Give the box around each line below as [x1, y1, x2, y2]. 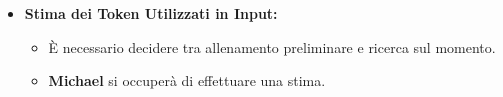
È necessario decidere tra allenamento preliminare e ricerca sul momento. [48, 36, 496, 57]
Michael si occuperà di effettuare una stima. [48, 70, 326, 91]
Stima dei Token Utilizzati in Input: [24, 3, 278, 23]
